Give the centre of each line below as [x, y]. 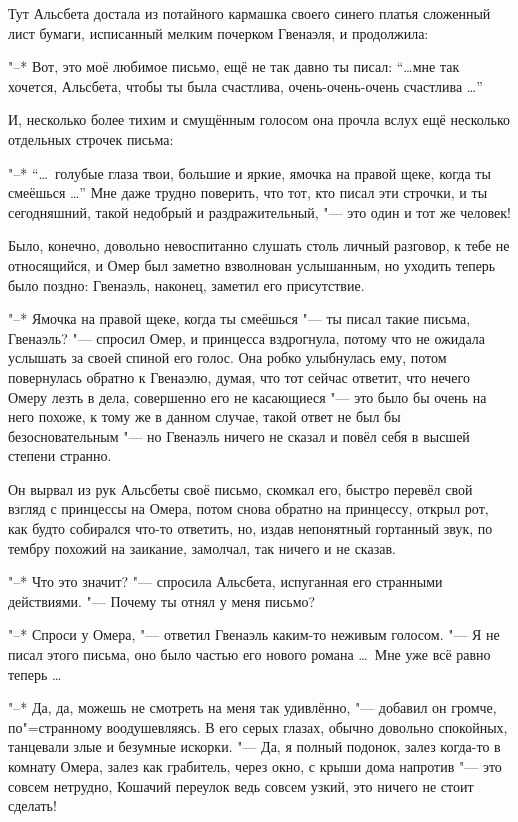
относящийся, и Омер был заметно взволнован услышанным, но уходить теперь [252, 264]
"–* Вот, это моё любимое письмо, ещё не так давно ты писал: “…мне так [234, 66]
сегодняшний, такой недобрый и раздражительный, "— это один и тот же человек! [259, 211]
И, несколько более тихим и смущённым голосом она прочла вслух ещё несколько [259, 119]
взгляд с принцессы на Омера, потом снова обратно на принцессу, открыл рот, [248, 508]
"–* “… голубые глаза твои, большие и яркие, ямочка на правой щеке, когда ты [249, 172]
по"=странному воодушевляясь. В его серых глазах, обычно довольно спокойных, [258, 726]
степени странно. [60, 455]
